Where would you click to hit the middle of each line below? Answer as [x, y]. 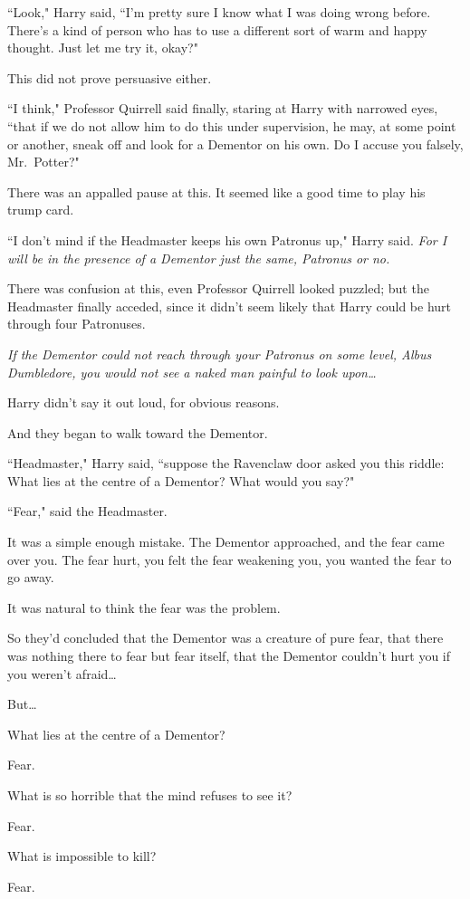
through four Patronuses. [77, 324]
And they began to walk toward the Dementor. [138, 432]
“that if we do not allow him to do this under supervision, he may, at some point [232, 125]
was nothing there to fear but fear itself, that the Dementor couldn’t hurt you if [229, 656]
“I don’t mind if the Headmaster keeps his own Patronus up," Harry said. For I [227, 239]
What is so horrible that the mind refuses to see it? [150, 795]
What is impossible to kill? [82, 856]
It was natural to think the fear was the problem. [144, 607]
